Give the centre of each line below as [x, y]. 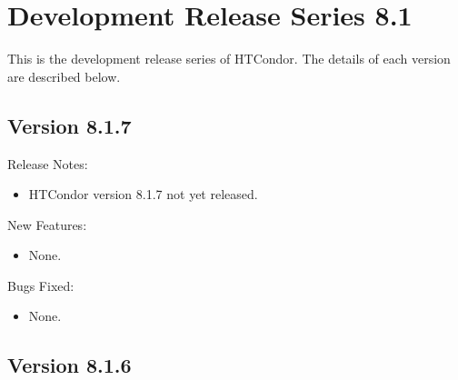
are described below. [64, 76]
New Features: [47, 224]
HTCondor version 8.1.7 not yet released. [143, 194]
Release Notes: [48, 163]
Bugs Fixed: [41, 285]
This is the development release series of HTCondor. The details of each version [229, 59]
